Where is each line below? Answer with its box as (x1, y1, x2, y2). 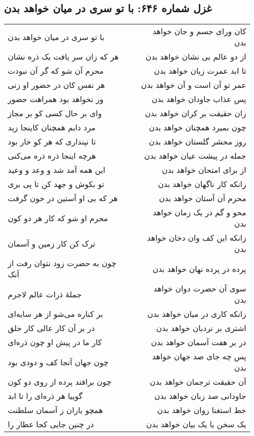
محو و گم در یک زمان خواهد (152, 207, 246, 218)
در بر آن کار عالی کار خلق (8, 322, 95, 334)
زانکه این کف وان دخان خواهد (147, 232, 246, 244)
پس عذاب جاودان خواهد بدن (151, 93, 246, 105)
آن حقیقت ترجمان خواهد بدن (149, 376, 246, 388)
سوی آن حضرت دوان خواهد (153, 283, 246, 294)
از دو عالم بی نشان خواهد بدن (145, 51, 246, 62)
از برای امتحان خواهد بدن (162, 164, 246, 176)
